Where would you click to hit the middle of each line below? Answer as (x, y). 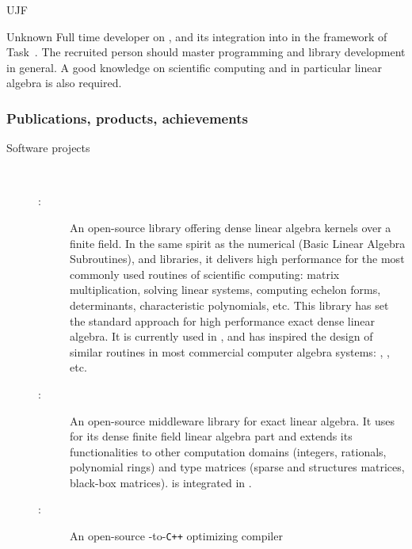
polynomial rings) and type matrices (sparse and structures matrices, (237, 467)
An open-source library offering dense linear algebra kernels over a (231, 227)
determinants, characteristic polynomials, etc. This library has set (229, 305)
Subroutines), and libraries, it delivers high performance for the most (237, 259)
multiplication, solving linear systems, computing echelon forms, (225, 290)
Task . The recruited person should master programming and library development (206, 52)
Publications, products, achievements (127, 118)
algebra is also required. (64, 83)
